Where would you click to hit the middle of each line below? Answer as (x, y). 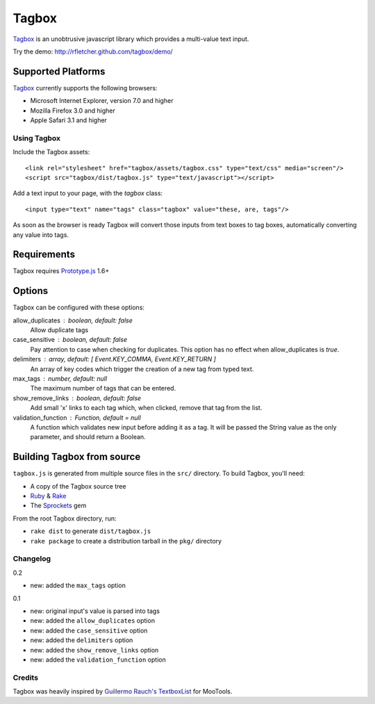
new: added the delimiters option (82, 640)
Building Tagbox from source (77, 457)
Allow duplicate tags (59, 330)
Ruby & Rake (48, 496)
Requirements (44, 255)
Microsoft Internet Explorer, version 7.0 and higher (102, 101)
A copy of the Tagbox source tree (78, 486)
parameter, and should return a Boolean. (88, 437)
